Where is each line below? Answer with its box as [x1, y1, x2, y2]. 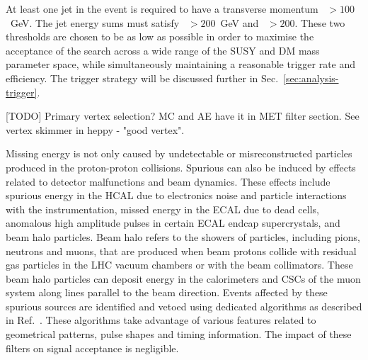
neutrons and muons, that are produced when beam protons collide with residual [6, 243, 357, 258]
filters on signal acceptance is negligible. [6, 340, 179, 355]
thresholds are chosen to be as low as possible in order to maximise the [6, 29, 314, 44]
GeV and [220, 15, 259, 30]
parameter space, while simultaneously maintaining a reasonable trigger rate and [6, 57, 356, 72]
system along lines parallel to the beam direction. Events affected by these [6, 285, 328, 300]
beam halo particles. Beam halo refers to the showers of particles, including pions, [6, 229, 360, 244]
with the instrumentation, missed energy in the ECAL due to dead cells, [6, 201, 319, 216]
